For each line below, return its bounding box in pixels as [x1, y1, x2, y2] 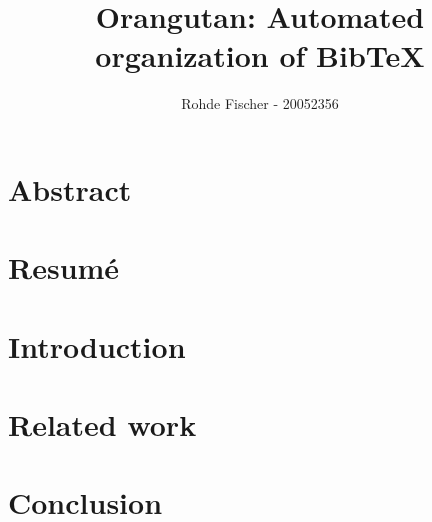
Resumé [8, 247, 120, 288]
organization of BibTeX [95, 35, 425, 76]
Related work [8, 404, 197, 445]
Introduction [8, 325, 186, 366]
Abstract [8, 168, 132, 209]
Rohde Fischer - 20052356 [181, 93, 339, 114]
